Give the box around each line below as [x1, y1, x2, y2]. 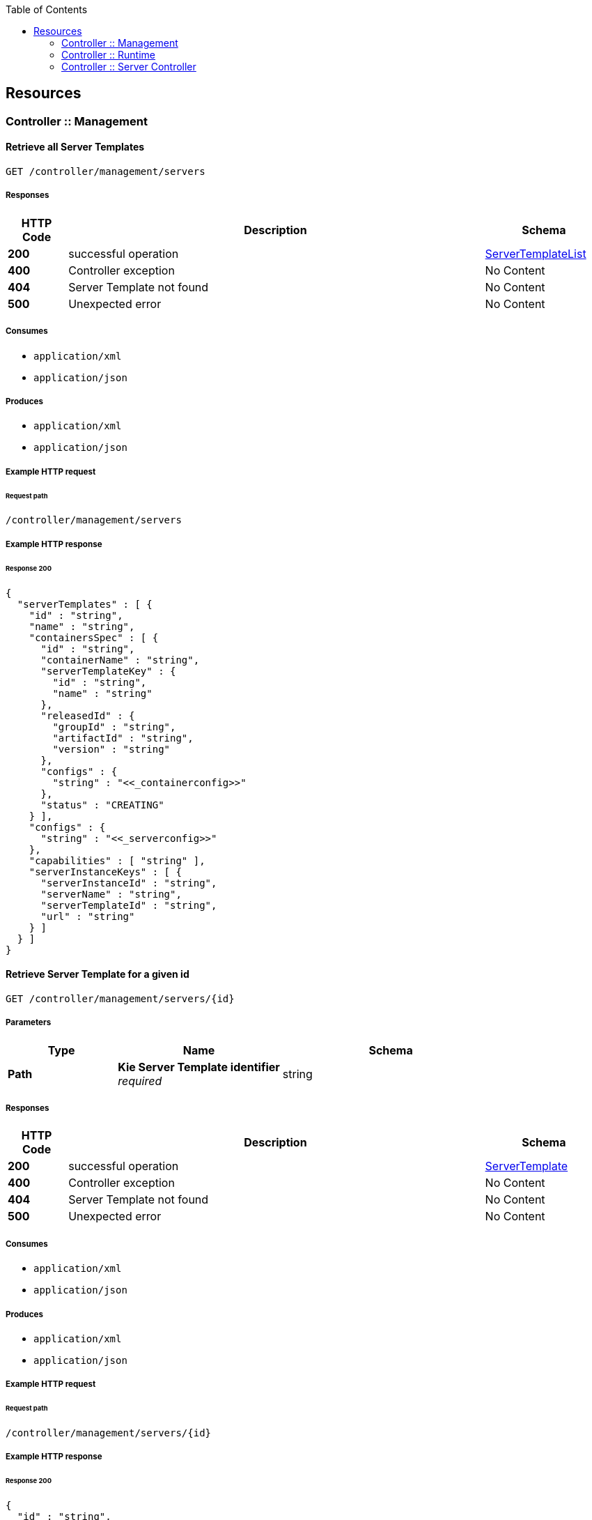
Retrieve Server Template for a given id [6, 968, 189, 981]
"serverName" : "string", [40, 888, 182, 900]
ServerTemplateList [485, 246, 586, 261]
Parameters [6, 1018, 52, 1028]
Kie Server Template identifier [118, 1059, 280, 1074]
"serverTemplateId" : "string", [40, 899, 217, 911]
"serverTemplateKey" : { [40, 665, 176, 677]
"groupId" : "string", [52, 721, 176, 732]
